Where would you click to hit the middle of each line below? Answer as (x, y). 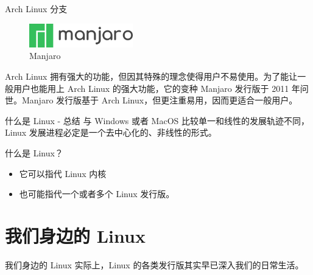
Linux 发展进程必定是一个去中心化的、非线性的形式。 (111, 132)
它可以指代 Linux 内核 (63, 173)
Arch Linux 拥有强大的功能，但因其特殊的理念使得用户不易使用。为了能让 (151, 76)
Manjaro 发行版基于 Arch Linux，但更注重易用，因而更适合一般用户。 (160, 100)
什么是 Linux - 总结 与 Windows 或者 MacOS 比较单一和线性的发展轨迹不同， (157, 120)
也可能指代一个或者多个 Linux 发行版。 (97, 194)
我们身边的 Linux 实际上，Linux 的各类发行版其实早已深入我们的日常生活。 (154, 264)
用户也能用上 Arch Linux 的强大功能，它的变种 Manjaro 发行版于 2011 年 (156, 88)
